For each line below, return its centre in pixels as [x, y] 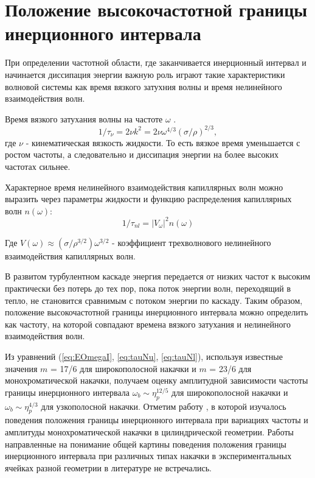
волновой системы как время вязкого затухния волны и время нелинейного [144, 86]
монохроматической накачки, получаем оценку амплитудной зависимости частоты [157, 380]
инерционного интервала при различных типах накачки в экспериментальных [148, 456]
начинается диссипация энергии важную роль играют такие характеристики [145, 74]
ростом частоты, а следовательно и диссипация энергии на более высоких [142, 154]
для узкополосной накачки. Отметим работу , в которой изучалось [164, 406]
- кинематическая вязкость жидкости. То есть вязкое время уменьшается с [163, 142]
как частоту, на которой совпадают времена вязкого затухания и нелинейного [148, 324]
